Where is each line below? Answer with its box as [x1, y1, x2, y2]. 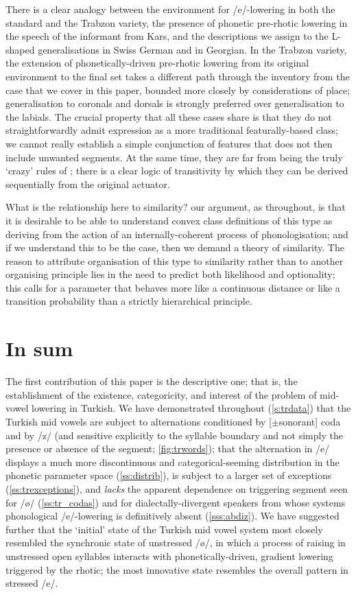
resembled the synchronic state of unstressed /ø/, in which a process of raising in [5, 535, 346, 550]
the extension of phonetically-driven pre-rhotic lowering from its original [5, 56, 309, 70]
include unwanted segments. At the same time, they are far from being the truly [5, 150, 343, 164]
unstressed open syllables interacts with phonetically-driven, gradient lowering [5, 548, 333, 563]
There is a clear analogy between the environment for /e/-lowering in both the [5, 2, 335, 16]
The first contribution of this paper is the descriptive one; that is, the [5, 374, 298, 388]
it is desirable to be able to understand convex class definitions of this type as [5, 213, 333, 227]
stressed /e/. [5, 576, 58, 590]
